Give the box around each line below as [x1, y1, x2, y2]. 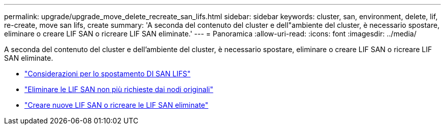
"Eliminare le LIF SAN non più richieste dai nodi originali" [24, 85, 213, 94]
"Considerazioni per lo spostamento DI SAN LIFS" [24, 69, 190, 78]
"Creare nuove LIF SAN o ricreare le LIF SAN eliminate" [24, 101, 209, 109]
